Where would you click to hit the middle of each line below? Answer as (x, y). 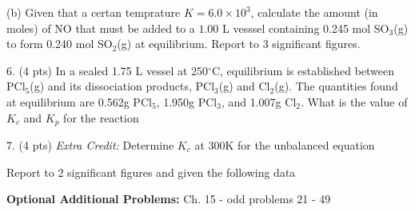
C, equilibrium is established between (303, 70)
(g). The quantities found (336, 86)
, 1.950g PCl (187, 101)
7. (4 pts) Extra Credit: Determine (90, 145)
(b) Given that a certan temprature (94, 12)
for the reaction (101, 117)
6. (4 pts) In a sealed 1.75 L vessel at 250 (108, 70)
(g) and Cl (244, 86)
